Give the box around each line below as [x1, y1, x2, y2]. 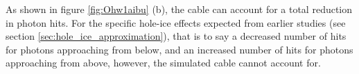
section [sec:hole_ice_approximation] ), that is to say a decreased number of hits [6, 29, 347, 43]
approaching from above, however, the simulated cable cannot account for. [6, 56, 321, 70]
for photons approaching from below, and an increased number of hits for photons [6, 42, 353, 56]
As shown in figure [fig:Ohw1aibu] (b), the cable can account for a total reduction [6, 2, 353, 16]
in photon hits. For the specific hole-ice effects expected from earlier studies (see [6, 15, 346, 29]
